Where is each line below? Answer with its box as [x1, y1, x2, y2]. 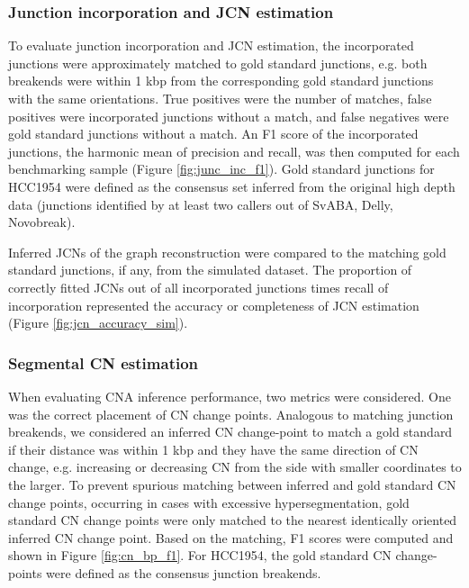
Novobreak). [8, 213, 76, 231]
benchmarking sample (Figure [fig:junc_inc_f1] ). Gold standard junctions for [8, 159, 435, 178]
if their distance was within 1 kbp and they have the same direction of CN [8, 439, 419, 458]
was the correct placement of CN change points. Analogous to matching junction [8, 404, 454, 423]
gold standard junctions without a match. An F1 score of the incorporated [8, 124, 419, 143]
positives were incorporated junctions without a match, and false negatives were [8, 106, 449, 125]
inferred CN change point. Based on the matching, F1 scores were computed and [8, 528, 454, 547]
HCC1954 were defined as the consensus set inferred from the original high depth [8, 176, 455, 195]
